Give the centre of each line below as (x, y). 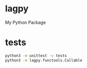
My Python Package (26, 22)
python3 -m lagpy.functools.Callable (44, 60)
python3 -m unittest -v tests (36, 56)
